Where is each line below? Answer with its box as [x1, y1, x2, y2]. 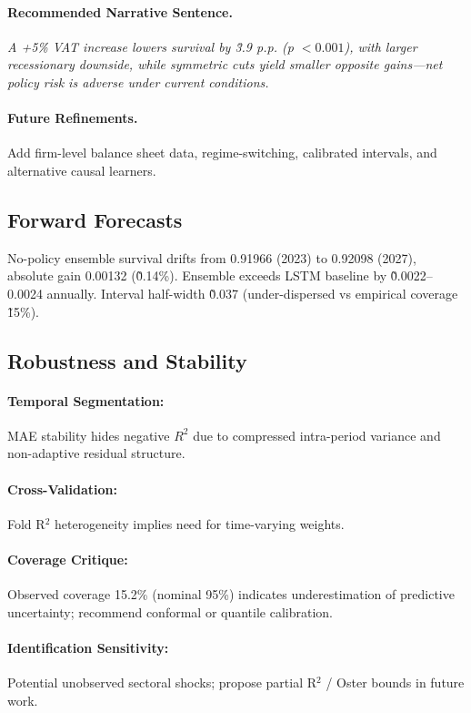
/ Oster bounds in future [326, 673, 465, 692]
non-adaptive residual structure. [7, 443, 185, 463]
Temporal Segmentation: [7, 391, 165, 410]
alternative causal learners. [7, 160, 156, 179]
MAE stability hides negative [7, 425, 170, 444]
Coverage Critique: [7, 549, 128, 568]
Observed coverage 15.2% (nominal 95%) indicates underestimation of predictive [7, 585, 455, 604]
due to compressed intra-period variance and [193, 425, 441, 444]
